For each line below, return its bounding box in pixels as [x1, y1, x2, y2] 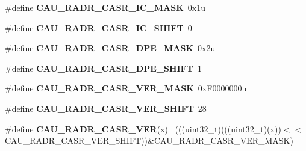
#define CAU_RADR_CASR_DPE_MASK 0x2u [5, 42, 216, 54]
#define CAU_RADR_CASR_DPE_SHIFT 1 [5, 61, 202, 74]
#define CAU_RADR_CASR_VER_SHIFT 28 [5, 102, 207, 114]
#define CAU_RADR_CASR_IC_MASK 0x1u [5, 1, 205, 13]
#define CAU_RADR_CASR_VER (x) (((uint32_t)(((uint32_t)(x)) [5, 122, 281, 135]
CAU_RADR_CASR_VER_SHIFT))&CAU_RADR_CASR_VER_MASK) [5, 134, 293, 147]
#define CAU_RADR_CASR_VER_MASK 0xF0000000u [5, 82, 247, 94]
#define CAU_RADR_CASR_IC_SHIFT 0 [5, 21, 192, 34]
